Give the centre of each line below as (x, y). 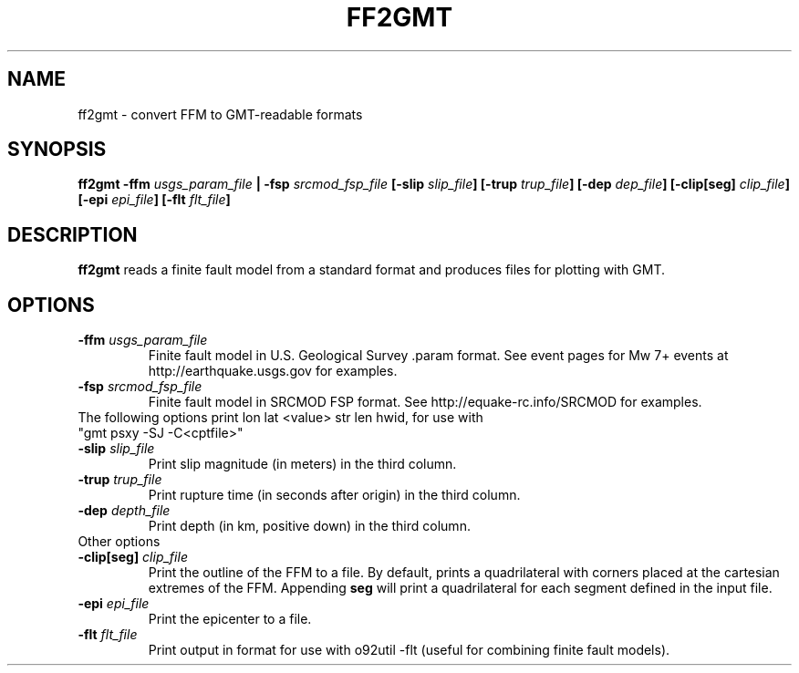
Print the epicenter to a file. (230, 619)
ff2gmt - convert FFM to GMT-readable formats (220, 114)
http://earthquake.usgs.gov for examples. (273, 371)
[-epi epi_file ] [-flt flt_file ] (154, 200)
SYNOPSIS (57, 150)
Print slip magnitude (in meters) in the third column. (302, 464)
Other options (119, 542)
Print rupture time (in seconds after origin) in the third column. (334, 495)
